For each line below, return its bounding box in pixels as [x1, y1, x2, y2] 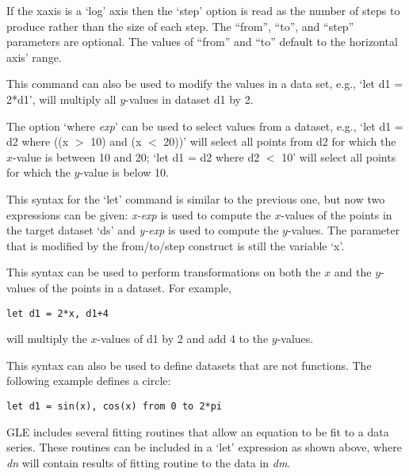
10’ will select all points [281, 148, 396, 165]
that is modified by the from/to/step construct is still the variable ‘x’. [6, 237, 345, 253]
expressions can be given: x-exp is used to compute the [6, 206, 271, 223]
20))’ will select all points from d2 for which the [163, 133, 396, 150]
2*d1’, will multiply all [6, 90, 117, 107]
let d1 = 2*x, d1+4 [6, 307, 109, 319]
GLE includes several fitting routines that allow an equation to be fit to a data [6, 423, 389, 440]
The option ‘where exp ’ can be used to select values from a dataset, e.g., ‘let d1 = [6, 117, 403, 134]
